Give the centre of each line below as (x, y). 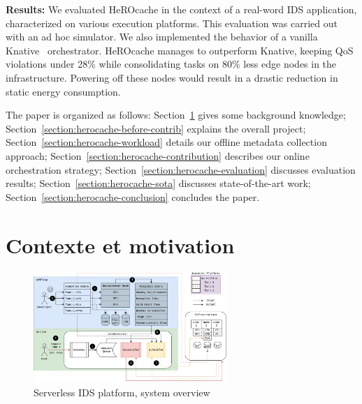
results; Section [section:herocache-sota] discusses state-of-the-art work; (158, 183)
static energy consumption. (63, 91)
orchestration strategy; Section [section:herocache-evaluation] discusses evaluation (181, 169)
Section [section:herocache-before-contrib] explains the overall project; (156, 128)
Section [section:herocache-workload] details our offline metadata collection (166, 142)
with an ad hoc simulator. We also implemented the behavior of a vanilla (162, 37)
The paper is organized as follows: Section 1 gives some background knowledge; (176, 115)
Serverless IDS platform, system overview (122, 392)
